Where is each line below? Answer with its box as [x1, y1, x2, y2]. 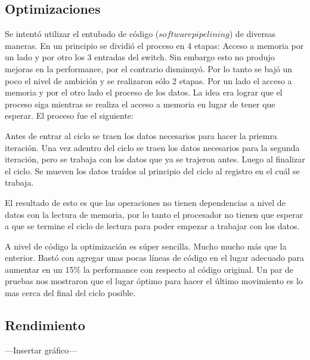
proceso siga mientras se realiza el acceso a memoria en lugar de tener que [5, 97, 275, 110]
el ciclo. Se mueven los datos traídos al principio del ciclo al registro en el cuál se [5, 164, 300, 177]
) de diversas [229, 27, 275, 40]
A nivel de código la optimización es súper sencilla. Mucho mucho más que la [5, 239, 287, 252]
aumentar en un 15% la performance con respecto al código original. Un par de [5, 263, 294, 275]
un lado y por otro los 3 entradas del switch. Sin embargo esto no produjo [5, 51, 275, 63]
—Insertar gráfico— [5, 343, 77, 356]
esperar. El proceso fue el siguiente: [5, 109, 134, 122]
